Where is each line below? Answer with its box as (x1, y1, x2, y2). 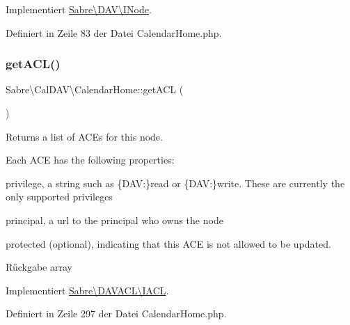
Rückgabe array (6, 260, 72, 274)
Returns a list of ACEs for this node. (6, 129, 163, 143)
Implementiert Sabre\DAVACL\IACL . (6, 283, 169, 297)
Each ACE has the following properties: (6, 152, 175, 167)
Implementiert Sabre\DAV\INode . (6, 2, 152, 16)
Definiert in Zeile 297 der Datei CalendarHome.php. (6, 306, 227, 321)
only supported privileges (6, 189, 113, 204)
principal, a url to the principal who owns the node (6, 212, 223, 227)
